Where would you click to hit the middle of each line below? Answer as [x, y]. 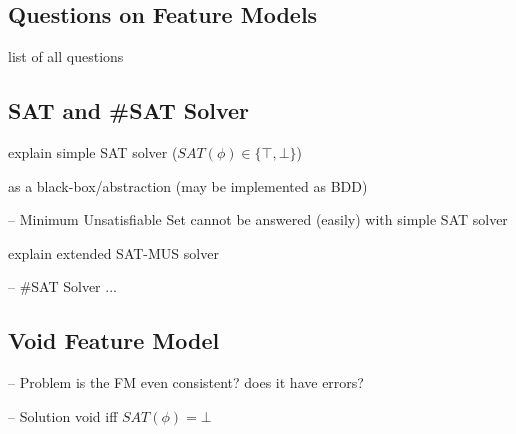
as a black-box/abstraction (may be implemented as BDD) [188, 185]
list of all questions [66, 56]
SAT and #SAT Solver [129, 110]
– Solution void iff [63, 415]
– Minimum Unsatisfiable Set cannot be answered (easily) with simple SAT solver [258, 219]
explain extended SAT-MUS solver [113, 252]
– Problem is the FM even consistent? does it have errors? [186, 382]
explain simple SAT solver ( [93, 152]
